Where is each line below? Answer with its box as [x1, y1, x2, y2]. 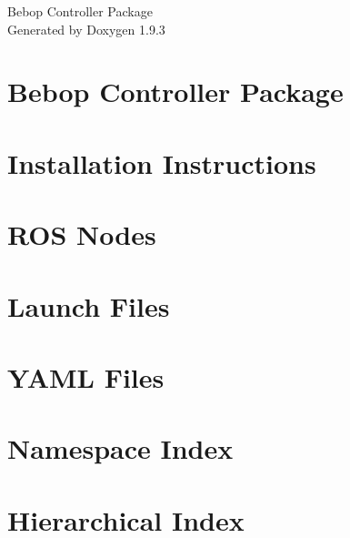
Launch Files [7, 287, 170, 324]
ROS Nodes [7, 216, 156, 253]
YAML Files [7, 358, 165, 395]
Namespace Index [7, 430, 234, 467]
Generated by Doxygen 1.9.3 [7, 19, 165, 38]
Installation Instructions [7, 144, 316, 181]
